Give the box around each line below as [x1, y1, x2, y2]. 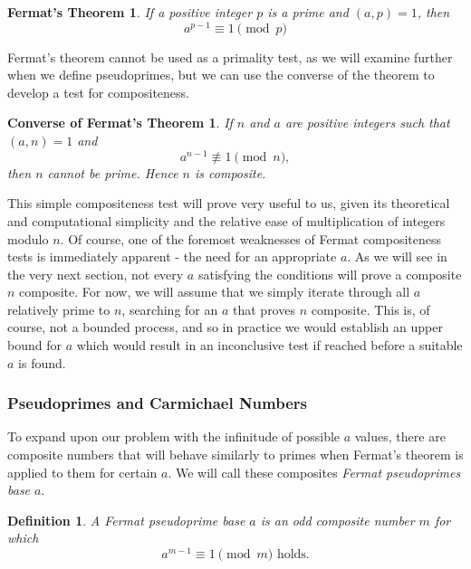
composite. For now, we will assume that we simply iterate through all [19, 282, 410, 301]
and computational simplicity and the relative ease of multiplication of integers [7, 211, 446, 230]
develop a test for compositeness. [7, 82, 189, 101]
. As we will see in [347, 247, 447, 266]
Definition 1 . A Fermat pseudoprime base [7, 510, 245, 529]
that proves [233, 299, 295, 318]
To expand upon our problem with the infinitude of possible [7, 427, 341, 446]
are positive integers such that [284, 113, 450, 132]
